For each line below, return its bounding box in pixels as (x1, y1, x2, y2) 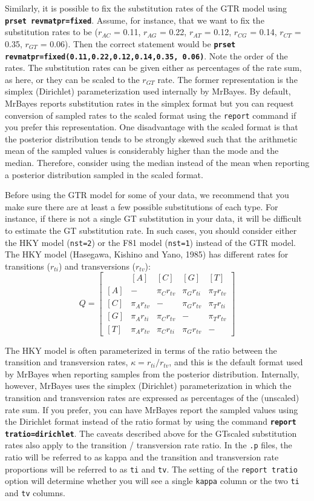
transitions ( (5, 259, 50, 272)
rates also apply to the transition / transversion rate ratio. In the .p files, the (5, 439, 292, 451)
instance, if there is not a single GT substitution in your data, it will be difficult (5, 212, 302, 225)
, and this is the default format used (169, 356, 303, 368)
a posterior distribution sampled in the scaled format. (5, 168, 203, 181)
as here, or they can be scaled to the (5, 73, 140, 85)
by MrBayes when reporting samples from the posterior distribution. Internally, (5, 367, 299, 380)
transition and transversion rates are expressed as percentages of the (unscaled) (5, 391, 299, 403)
